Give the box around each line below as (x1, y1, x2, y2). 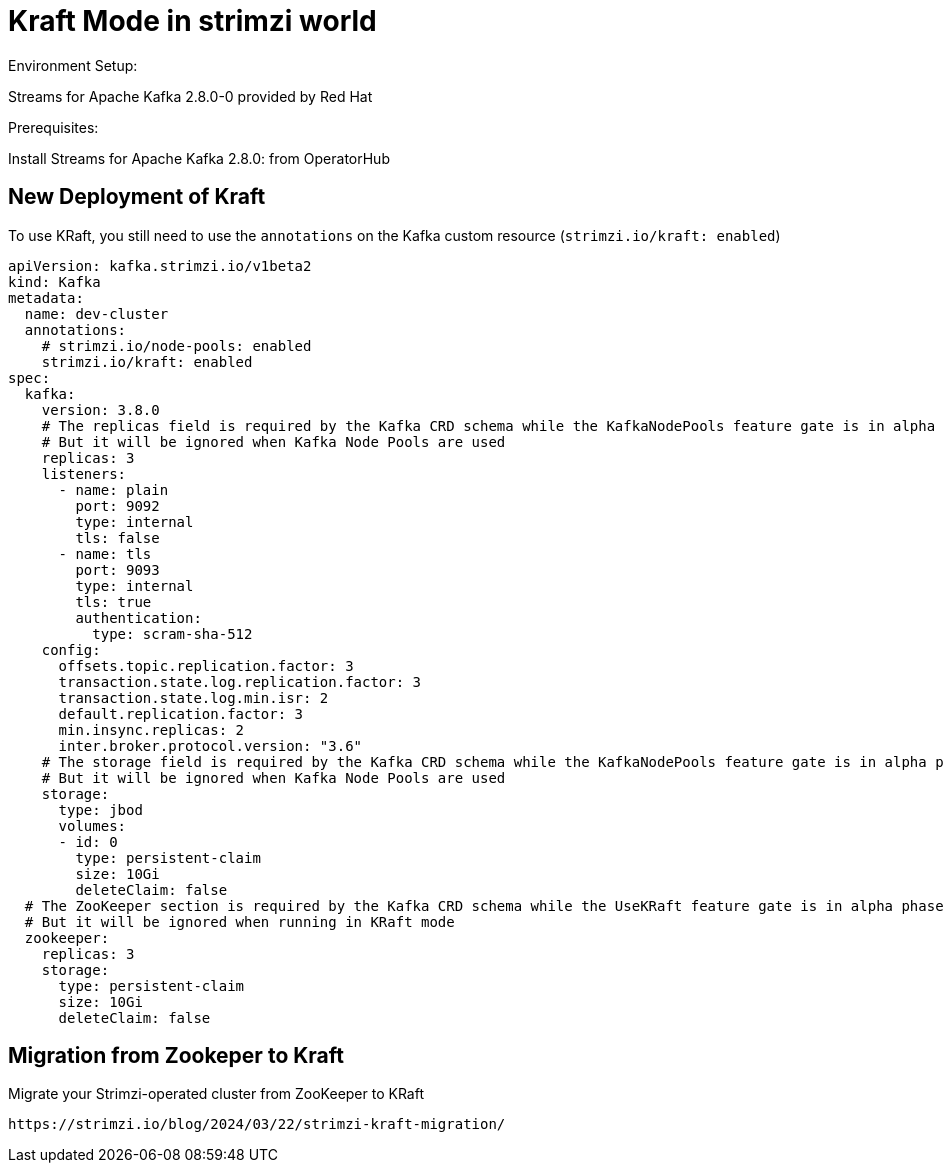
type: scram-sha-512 (92, 625, 253, 642)
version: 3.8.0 (41, 401, 160, 418)
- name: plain (58, 481, 169, 498)
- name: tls (58, 545, 152, 562)
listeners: (41, 465, 127, 482)
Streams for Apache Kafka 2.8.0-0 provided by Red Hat (8, 87, 373, 105)
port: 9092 (75, 497, 160, 514)
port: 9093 (75, 561, 160, 578)
